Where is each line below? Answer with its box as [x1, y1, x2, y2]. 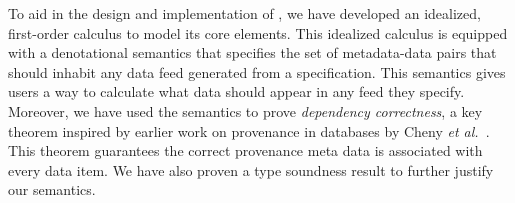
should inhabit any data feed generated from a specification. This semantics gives [8, 61, 506, 82]
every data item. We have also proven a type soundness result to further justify [8, 159, 494, 180]
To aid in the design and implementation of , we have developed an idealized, [8, 3, 481, 23]
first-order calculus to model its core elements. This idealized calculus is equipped [8, 22, 508, 43]
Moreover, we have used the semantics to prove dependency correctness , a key [8, 100, 483, 121]
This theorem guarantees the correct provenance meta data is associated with [8, 140, 483, 161]
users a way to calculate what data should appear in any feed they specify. [8, 81, 465, 102]
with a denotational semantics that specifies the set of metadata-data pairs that [8, 42, 497, 63]
